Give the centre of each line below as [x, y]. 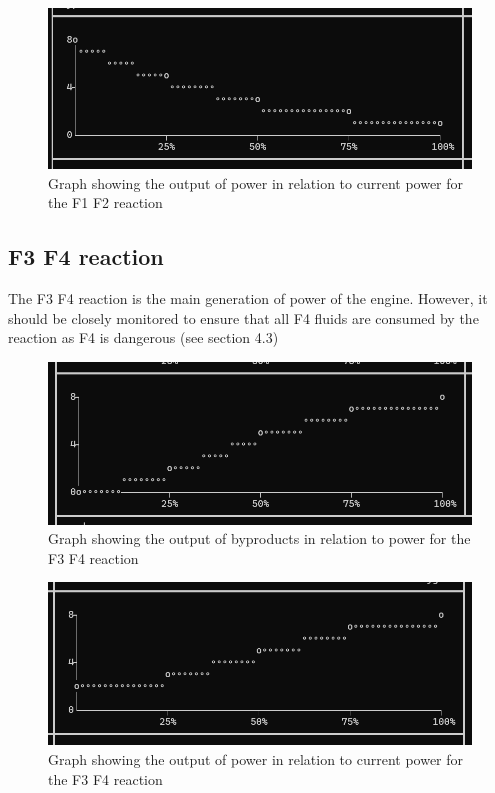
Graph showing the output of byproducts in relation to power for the [259, 538]
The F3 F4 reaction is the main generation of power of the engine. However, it [248, 298]
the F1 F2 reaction [105, 202]
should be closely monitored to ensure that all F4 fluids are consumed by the [243, 317]
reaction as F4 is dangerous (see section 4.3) [143, 337]
